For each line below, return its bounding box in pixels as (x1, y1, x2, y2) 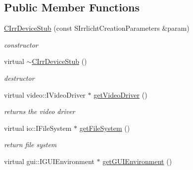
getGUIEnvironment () (102, 156, 172, 166)
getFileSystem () (79, 122, 130, 133)
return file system (4, 139, 57, 150)
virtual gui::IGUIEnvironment (4, 156, 95, 166)
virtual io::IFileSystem (4, 122, 72, 133)
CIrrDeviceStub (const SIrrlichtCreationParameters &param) (4, 23, 190, 33)
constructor (4, 39, 38, 50)
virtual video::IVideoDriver (4, 89, 86, 100)
